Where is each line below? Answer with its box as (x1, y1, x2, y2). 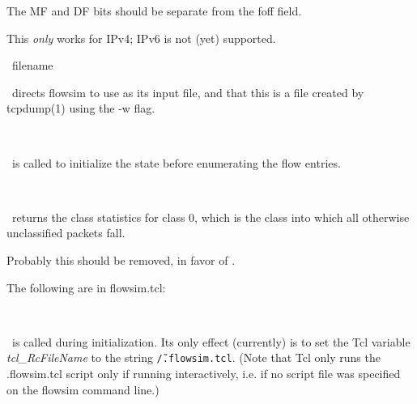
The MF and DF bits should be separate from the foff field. (6, 2, 302, 19)
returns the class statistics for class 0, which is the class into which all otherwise (11, 208, 410, 225)
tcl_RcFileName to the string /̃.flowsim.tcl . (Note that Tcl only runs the (6, 349, 381, 366)
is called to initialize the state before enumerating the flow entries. (11, 154, 341, 171)
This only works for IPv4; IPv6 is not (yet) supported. (6, 29, 276, 46)
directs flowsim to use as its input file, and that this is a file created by (11, 83, 364, 100)
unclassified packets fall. (6, 224, 126, 241)
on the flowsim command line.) (6, 381, 160, 398)
